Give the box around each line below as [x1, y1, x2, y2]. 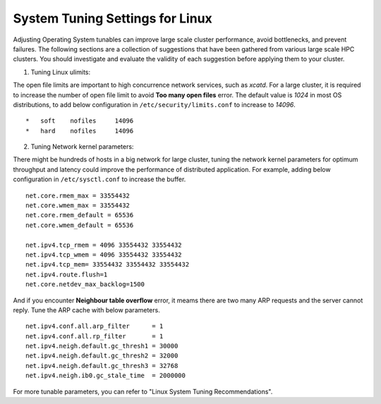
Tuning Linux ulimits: [30, 68, 91, 76]
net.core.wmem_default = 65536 [25, 221, 134, 229]
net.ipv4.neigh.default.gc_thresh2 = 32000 [25, 352, 179, 360]
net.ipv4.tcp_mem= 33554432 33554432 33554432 [25, 261, 190, 269]
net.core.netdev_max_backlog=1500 [25, 281, 145, 288]
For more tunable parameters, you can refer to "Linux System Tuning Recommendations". [13, 387, 273, 396]
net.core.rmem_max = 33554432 [25, 191, 131, 200]
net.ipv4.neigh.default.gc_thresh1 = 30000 [25, 342, 179, 350]
